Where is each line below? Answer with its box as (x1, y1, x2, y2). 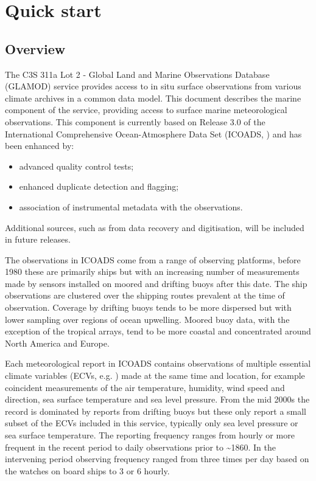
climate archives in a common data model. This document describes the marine (5, 91, 301, 104)
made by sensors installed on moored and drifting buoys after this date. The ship (5, 277, 307, 289)
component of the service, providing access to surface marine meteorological (5, 103, 287, 116)
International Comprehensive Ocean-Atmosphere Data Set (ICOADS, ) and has (5, 127, 302, 140)
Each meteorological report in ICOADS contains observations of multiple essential (5, 357, 311, 370)
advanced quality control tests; (19, 159, 134, 172)
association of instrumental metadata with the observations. (19, 200, 243, 213)
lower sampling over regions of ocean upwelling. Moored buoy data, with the (5, 313, 290, 325)
